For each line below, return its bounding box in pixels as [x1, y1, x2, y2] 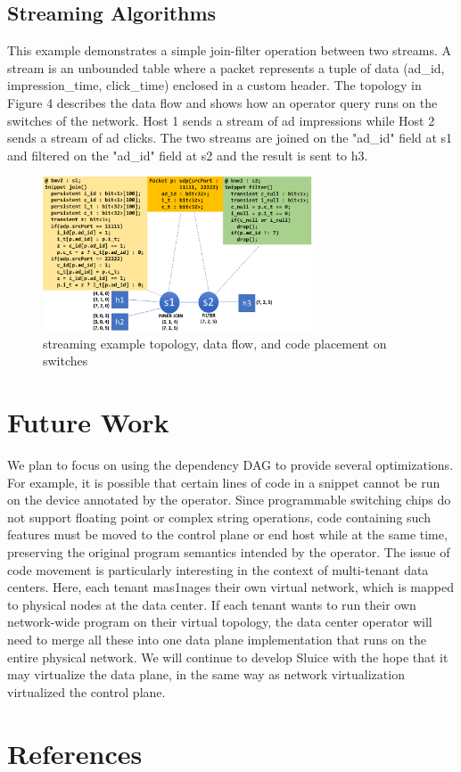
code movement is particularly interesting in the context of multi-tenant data [7, 560, 429, 579]
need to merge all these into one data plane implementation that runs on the [7, 629, 426, 648]
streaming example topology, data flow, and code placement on [43, 333, 387, 352]
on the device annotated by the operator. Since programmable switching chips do [7, 490, 451, 509]
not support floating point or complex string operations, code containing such [7, 507, 431, 526]
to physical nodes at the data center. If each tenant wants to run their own [7, 595, 416, 613]
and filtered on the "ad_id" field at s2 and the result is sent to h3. [7, 145, 368, 164]
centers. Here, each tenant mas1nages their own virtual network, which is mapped [7, 578, 454, 596]
